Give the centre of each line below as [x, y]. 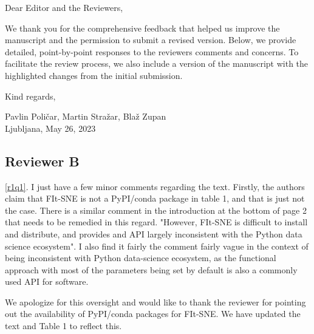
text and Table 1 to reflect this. [63, 326]
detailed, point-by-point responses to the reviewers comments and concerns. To [152, 51]
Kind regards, [30, 96]
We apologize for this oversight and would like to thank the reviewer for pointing [155, 302]
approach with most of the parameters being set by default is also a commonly [151, 269]
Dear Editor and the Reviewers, [64, 7]
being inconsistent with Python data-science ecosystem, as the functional [141, 258]
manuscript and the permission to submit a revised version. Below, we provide [151, 40]
